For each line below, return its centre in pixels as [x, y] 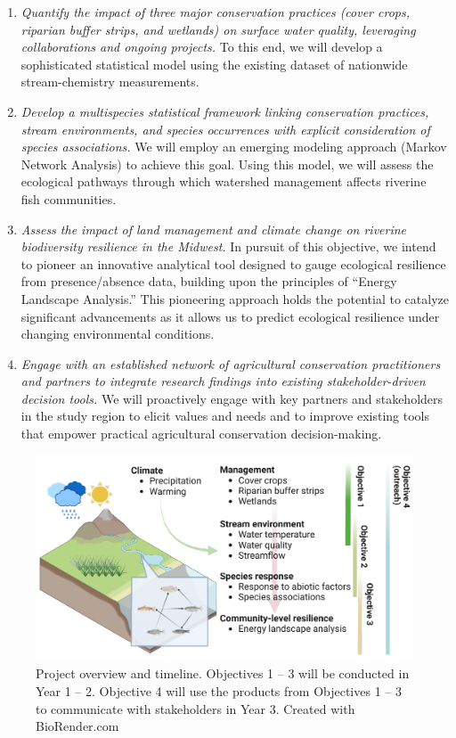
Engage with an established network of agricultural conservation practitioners [231, 363]
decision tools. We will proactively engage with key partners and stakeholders [232, 398]
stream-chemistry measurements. [110, 82]
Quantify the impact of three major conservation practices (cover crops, [216, 12]
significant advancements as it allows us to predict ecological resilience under [230, 316]
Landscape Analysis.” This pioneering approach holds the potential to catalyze [235, 298]
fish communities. [69, 198]
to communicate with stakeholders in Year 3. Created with [195, 708]
